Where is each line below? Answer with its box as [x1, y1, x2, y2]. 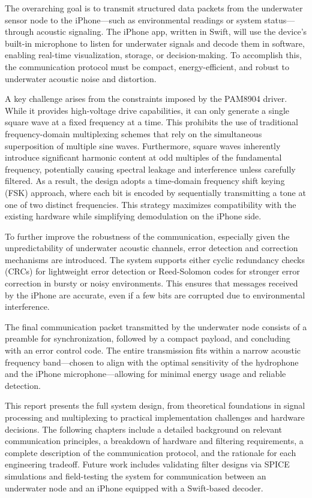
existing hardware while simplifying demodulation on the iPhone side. [5, 210, 262, 222]
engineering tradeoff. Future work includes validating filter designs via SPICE [5, 458, 290, 470]
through [5, 25, 34, 38]
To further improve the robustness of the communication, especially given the [5, 230, 290, 242]
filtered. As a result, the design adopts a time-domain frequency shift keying [5, 174, 285, 187]
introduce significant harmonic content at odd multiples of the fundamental [5, 151, 282, 164]
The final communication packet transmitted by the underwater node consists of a [5, 320, 307, 333]
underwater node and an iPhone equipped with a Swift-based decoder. [5, 481, 263, 494]
